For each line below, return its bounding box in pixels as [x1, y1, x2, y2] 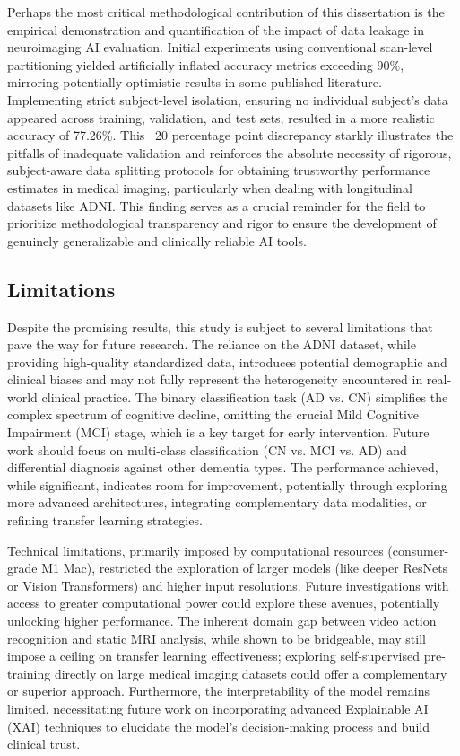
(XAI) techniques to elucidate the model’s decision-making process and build [7, 716, 430, 735]
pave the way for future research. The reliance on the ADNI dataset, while [7, 335, 416, 354]
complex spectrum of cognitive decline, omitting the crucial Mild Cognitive [7, 405, 420, 424]
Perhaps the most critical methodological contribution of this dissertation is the [7, 3, 445, 21]
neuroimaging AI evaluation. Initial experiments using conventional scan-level [7, 38, 433, 57]
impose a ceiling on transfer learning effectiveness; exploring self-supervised [7, 646, 420, 665]
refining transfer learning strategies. [7, 511, 203, 530]
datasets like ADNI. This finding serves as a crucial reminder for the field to [7, 196, 426, 215]
